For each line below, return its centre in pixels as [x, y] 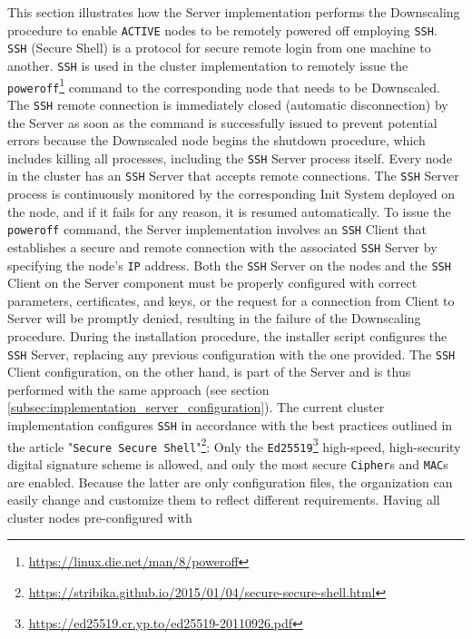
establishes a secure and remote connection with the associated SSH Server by [222, 246]
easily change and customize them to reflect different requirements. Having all [224, 500]
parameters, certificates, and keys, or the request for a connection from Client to [231, 300]
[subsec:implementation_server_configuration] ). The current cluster [196, 407]
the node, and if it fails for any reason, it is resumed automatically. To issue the [229, 211]
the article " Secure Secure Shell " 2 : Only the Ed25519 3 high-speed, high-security [234, 445]
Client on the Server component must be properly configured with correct [212, 283]
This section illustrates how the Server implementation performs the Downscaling [234, 12]
